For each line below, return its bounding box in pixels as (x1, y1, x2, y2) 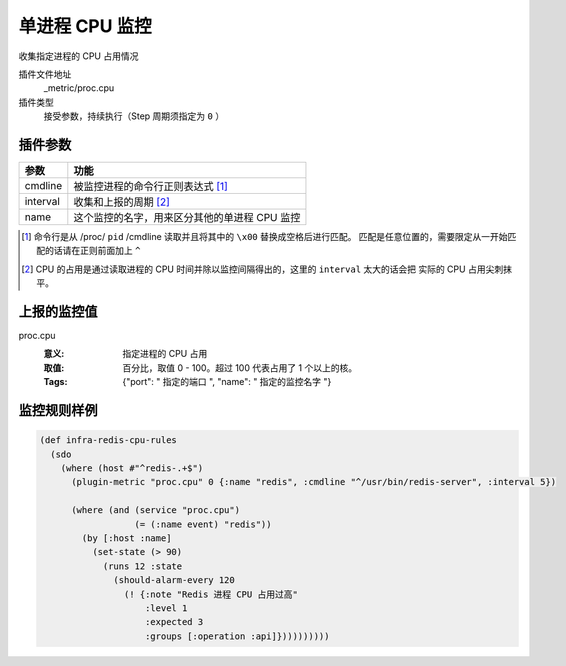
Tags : (43, 376, 68, 388)
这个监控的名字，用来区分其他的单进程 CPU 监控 (73, 211, 301, 225)
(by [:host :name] (81, 533, 172, 544)
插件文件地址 (18, 68, 72, 80)
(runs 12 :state (102, 560, 183, 572)
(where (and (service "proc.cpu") (71, 505, 240, 516)
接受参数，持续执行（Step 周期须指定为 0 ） (43, 110, 225, 122)
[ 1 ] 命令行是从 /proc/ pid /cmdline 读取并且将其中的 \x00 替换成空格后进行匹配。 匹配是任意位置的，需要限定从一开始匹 (21, 231, 517, 243)
